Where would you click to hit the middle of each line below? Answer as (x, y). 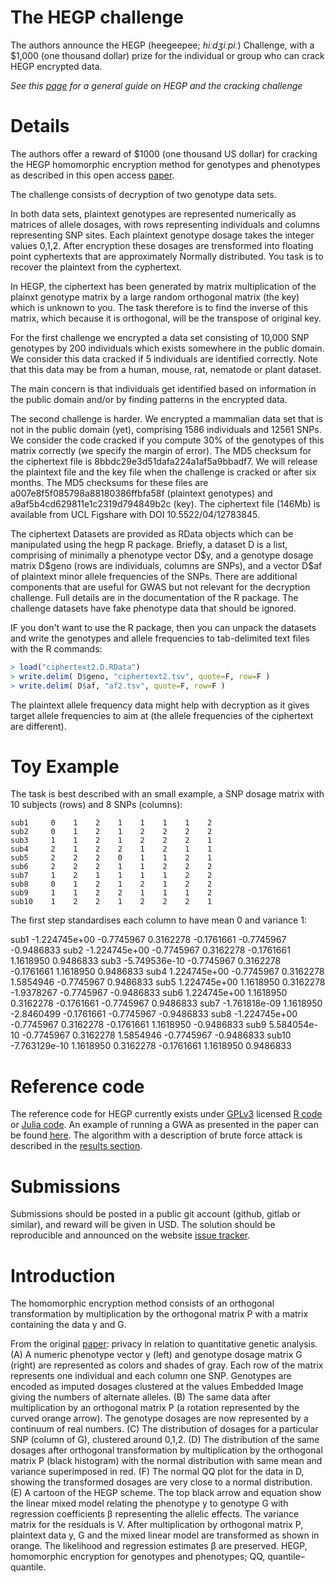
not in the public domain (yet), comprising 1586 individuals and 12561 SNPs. (166, 429)
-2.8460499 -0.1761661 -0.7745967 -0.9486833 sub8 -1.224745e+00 (154, 1014)
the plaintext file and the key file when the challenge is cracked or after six (163, 472)
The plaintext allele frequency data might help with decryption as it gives (160, 705)
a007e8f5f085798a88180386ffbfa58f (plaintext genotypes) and (141, 493)
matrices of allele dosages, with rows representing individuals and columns (165, 224)
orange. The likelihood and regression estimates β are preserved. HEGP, (159, 1546)
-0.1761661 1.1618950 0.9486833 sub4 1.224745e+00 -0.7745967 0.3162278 (167, 972)
